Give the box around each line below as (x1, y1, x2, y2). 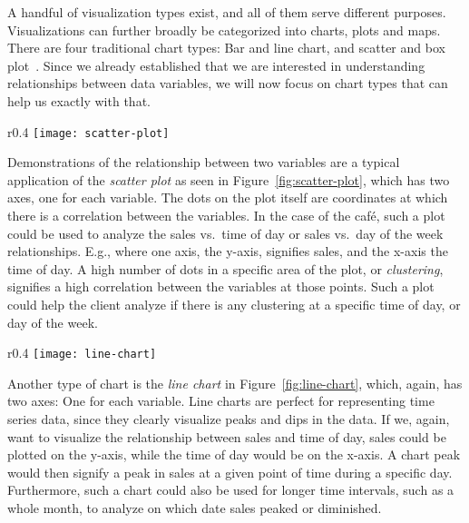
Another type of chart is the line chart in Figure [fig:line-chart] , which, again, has (7, 373, 463, 392)
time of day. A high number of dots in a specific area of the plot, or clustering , (7, 259, 444, 278)
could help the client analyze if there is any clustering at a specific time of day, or (7, 294, 461, 313)
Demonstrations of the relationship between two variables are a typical (7, 153, 400, 172)
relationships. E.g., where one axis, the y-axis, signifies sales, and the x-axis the (7, 242, 448, 261)
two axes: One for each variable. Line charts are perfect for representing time (7, 391, 435, 410)
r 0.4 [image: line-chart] (7, 343, 157, 362)
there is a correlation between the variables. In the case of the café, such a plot (7, 206, 445, 224)
